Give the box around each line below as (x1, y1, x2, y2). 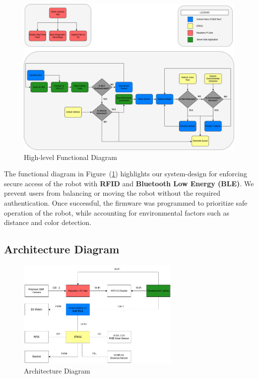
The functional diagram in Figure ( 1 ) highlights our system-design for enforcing (4, 168, 247, 179)
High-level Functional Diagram (24, 152, 117, 162)
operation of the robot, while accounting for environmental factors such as (4, 207, 229, 218)
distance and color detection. (4, 217, 91, 227)
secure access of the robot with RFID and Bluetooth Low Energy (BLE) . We (4, 178, 254, 188)
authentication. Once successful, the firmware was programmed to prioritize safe (4, 197, 248, 208)
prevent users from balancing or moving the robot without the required (4, 188, 221, 198)
